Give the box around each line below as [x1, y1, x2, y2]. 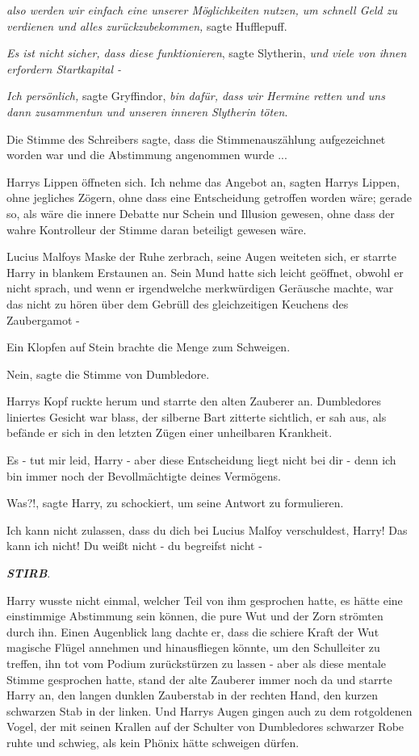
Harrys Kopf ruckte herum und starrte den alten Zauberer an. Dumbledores [6, 393, 381, 409]
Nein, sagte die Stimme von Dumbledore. [6, 365, 210, 382]
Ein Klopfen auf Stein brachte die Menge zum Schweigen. [6, 338, 291, 355]
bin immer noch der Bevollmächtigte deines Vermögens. [6, 467, 281, 484]
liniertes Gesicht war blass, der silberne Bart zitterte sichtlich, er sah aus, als [6, 408, 387, 425]
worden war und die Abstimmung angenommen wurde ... [6, 146, 287, 163]
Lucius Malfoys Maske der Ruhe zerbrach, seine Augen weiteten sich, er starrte [6, 248, 396, 265]
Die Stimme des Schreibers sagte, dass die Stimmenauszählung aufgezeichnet [6, 130, 386, 147]
